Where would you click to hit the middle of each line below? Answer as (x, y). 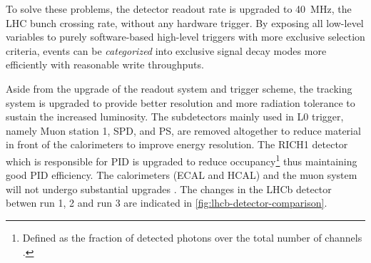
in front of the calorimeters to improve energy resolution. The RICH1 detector (177, 144)
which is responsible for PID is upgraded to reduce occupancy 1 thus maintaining (182, 160)
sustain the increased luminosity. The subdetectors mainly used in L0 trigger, (175, 117)
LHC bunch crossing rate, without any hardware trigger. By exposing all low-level (185, 22)
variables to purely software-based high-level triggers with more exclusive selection (185, 37)
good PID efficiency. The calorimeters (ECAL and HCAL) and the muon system (182, 175)
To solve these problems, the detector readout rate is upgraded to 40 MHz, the (179, 9)
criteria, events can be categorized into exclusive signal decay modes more (166, 50)
